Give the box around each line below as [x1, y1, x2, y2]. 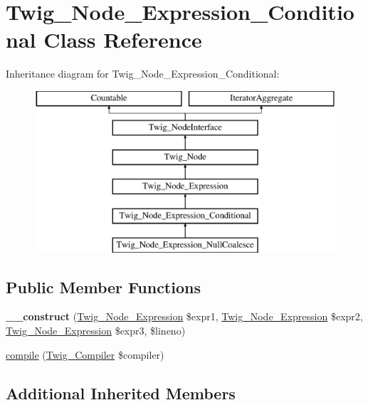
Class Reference [43, 25, 202, 54]
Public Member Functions [6, 275, 201, 298]
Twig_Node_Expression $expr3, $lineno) [6, 323, 186, 338]
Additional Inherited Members [6, 382, 236, 404]
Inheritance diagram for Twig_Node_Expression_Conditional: [6, 66, 280, 81]
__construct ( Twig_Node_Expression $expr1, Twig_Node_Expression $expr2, [6, 309, 363, 324]
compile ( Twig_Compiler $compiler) [6, 347, 164, 362]
